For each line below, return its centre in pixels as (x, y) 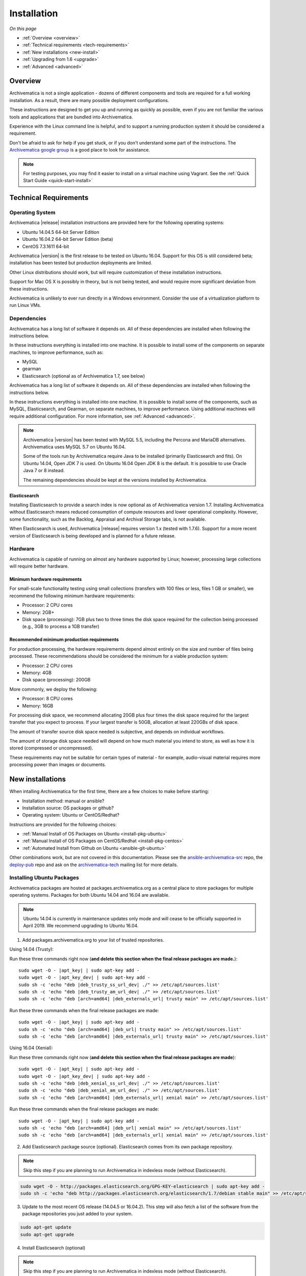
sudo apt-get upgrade (47, 1234)
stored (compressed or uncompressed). (52, 748)
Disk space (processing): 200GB (56, 680)
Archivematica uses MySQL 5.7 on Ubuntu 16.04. (74, 447)
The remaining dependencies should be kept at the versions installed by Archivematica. (115, 480)
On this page (23, 29)
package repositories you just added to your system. (78, 1214)
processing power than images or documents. (58, 765)
